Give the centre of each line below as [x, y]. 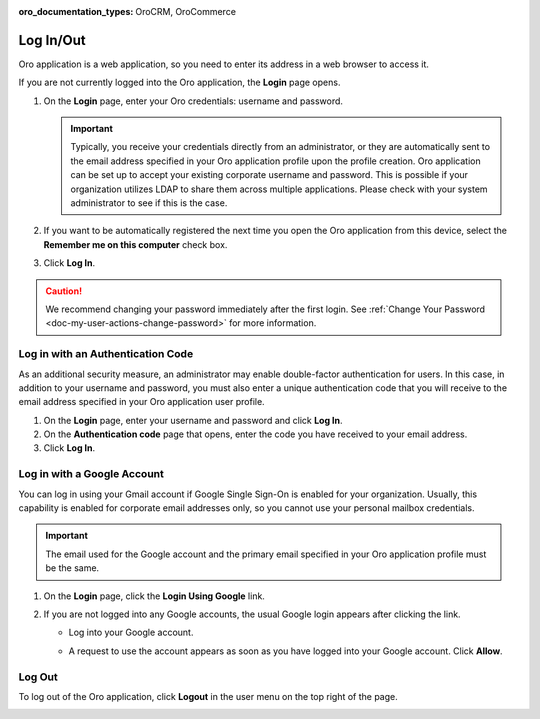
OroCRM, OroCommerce [186, 11]
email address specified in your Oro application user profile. [141, 402]
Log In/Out [52, 40]
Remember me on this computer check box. [135, 244]
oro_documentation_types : [76, 11]
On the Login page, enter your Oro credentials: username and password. [193, 101]
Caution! [64, 291]
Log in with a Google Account [91, 474]
